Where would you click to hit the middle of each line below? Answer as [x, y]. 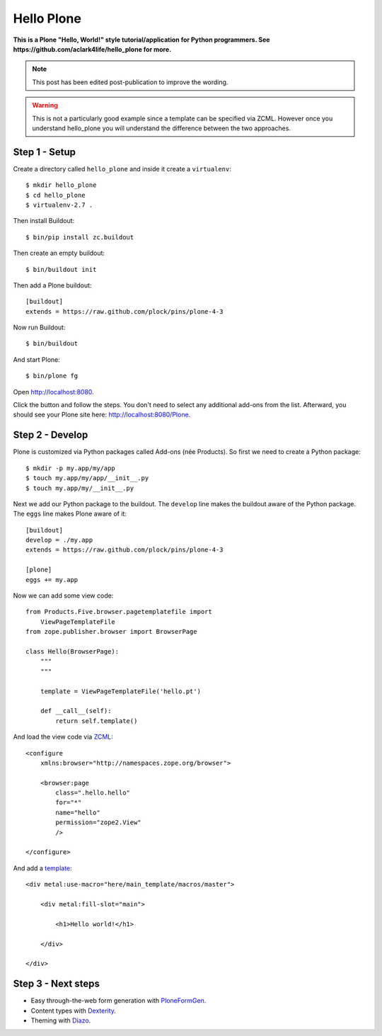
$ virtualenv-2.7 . [59, 205]
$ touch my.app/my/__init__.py [80, 488]
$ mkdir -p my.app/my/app [71, 468]
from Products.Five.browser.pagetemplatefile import [119, 612]
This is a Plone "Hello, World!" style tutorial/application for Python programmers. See [141, 40]
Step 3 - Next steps [57, 984]
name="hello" [78, 812]
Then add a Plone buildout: [52, 285]
